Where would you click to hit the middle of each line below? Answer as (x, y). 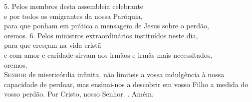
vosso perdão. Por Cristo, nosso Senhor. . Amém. (79, 94)
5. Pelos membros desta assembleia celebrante (74, 6)
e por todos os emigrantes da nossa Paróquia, (73, 16)
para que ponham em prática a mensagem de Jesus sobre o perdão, (107, 26)
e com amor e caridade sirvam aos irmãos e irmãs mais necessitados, (108, 54)
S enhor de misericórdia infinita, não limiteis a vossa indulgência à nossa (114, 74)
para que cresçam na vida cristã (53, 45)
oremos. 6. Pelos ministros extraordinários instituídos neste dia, (101, 35)
